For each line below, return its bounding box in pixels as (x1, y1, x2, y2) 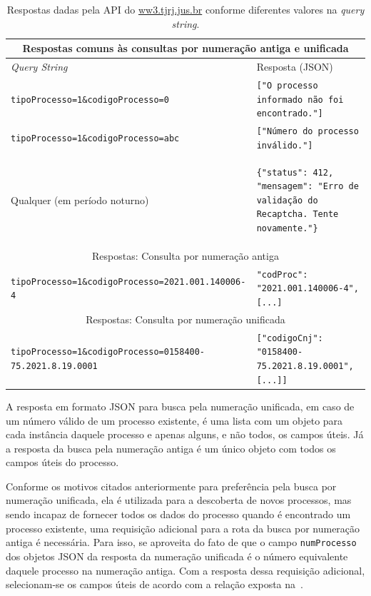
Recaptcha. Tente (256, 209, 339, 220)
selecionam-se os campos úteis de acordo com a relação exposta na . (6, 577, 303, 592)
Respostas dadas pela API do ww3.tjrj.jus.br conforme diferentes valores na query (6, 2, 365, 16)
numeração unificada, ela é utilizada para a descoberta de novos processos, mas (6, 493, 352, 507)
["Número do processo (256, 126, 359, 137)
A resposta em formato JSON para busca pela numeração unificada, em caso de (6, 398, 355, 413)
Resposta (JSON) (256, 59, 333, 74)
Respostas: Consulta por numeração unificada (86, 311, 285, 326)
